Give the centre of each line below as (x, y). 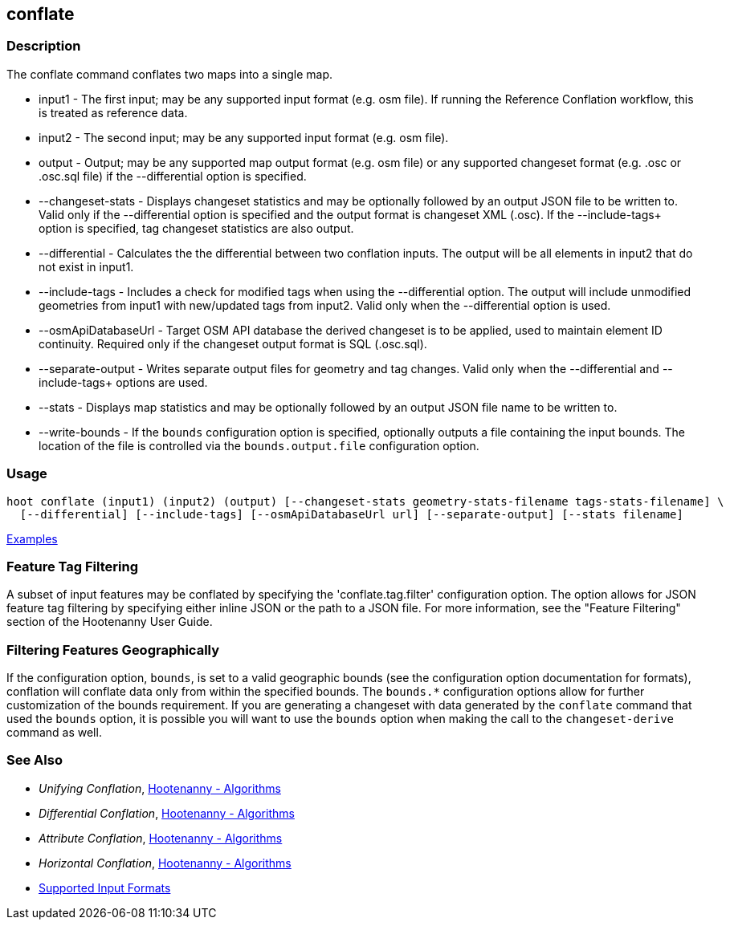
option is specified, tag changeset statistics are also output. (196, 228)
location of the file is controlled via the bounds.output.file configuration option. (259, 445)
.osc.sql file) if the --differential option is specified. (173, 176)
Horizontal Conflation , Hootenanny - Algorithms (165, 863)
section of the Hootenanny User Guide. (110, 622)
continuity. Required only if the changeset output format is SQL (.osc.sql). (233, 343)
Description (44, 46)
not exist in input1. (86, 266)
